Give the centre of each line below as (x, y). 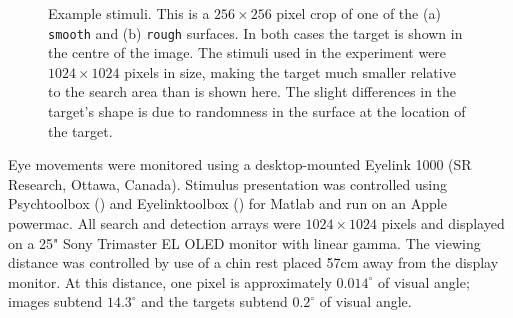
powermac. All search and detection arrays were (154, 223)
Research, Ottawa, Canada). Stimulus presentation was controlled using (227, 183)
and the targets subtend (214, 301)
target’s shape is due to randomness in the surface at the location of (257, 111)
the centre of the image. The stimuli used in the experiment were (247, 52)
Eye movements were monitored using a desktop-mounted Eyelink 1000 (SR (240, 164)
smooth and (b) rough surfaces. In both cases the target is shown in (255, 32)
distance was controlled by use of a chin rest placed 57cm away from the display (253, 262)
